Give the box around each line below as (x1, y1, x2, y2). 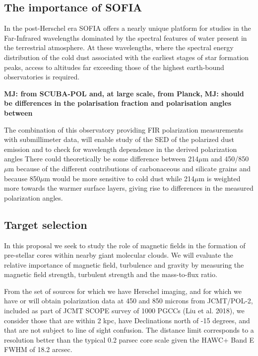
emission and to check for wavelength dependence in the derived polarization (4, 143, 237, 154)
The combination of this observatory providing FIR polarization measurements (4, 124, 244, 135)
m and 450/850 (202, 153, 249, 164)
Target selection (4, 216, 87, 232)
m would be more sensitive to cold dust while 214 (44, 173, 195, 183)
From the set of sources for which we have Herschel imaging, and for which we (4, 285, 242, 296)
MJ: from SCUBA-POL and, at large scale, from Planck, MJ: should (4, 88, 244, 98)
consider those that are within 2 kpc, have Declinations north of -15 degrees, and (4, 315, 250, 325)
